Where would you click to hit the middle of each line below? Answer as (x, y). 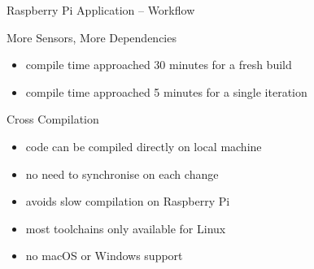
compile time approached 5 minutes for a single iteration (166, 91)
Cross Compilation (53, 119)
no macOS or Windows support (104, 256)
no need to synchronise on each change (122, 174)
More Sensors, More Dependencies (92, 37)
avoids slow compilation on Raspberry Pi (128, 201)
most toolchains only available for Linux (126, 228)
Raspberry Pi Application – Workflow (101, 10)
